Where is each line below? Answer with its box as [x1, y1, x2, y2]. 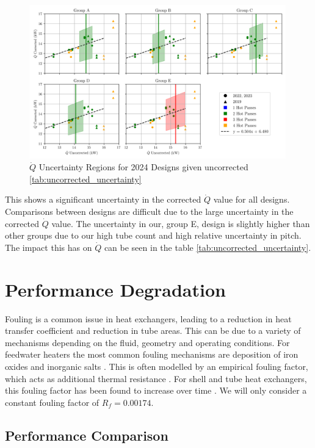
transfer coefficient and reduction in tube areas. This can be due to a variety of [5, 324, 301, 337]
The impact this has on [5, 240, 92, 253]
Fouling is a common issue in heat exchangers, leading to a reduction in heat [5, 312, 292, 325]
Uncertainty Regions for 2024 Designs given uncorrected [38, 161, 248, 173]
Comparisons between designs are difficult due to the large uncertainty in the [5, 205, 294, 218]
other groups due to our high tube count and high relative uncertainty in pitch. [5, 229, 302, 242]
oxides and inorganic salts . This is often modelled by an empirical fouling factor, [5, 359, 308, 372]
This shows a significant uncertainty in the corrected [5, 193, 201, 206]
